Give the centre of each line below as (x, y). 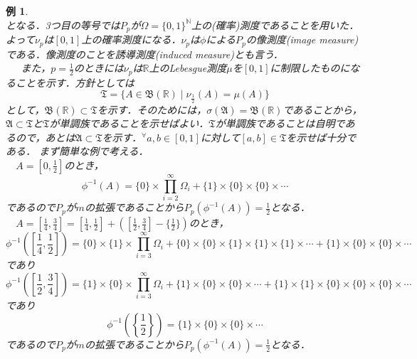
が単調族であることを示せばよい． (129, 123)
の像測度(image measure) (302, 39)
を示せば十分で (321, 137)
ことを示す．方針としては (75, 82)
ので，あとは (45, 137)
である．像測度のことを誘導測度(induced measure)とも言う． (144, 54)
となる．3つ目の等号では (63, 25)
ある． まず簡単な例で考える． (77, 151)
